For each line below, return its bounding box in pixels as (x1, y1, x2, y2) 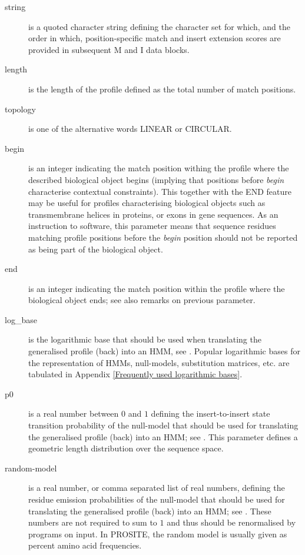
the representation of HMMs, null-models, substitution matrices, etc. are (28, 356, 290, 368)
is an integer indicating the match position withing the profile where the (28, 162, 289, 174)
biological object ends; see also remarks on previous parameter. (28, 294, 256, 306)
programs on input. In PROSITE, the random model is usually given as (28, 527, 287, 540)
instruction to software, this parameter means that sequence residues (28, 220, 276, 232)
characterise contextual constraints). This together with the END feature (28, 185, 291, 197)
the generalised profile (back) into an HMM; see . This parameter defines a (28, 430, 298, 443)
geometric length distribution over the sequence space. (28, 442, 224, 454)
